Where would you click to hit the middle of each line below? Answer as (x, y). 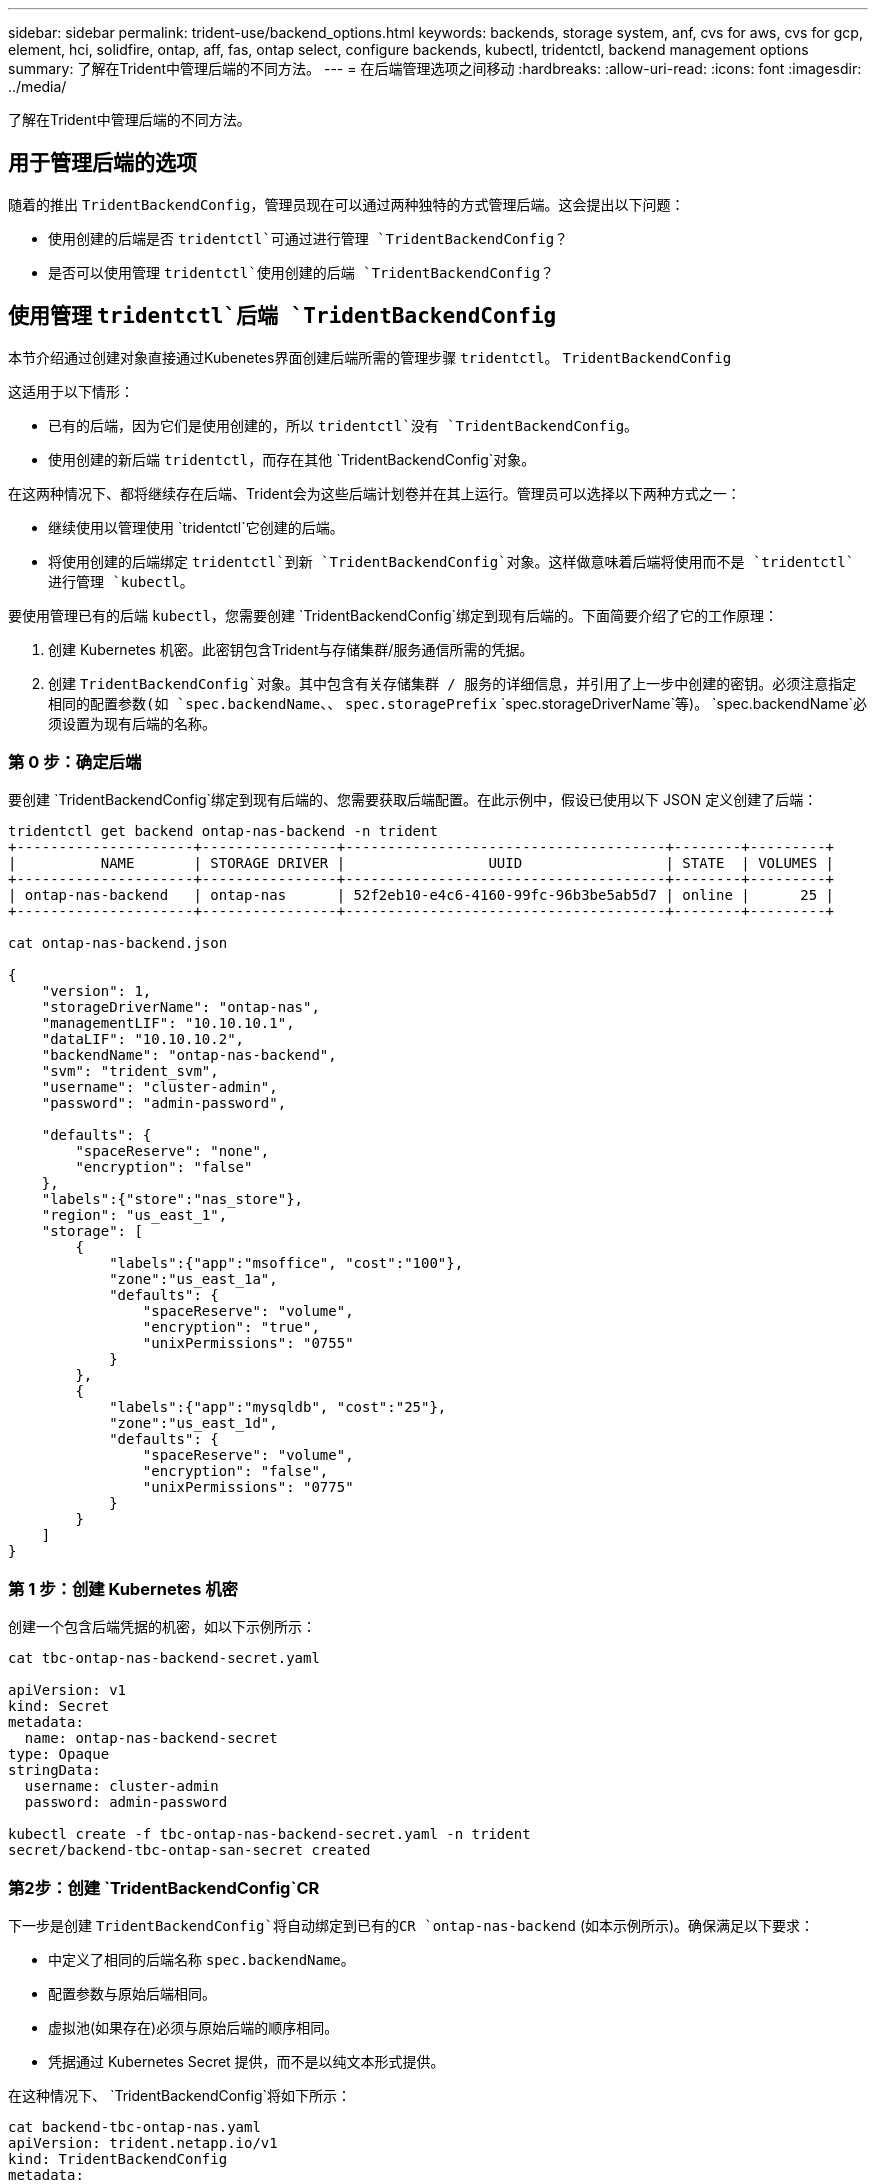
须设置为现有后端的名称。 (132, 723)
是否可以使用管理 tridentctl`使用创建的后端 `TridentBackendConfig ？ (301, 272)
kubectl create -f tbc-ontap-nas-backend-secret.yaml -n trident (269, 1834)
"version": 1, (96, 991)
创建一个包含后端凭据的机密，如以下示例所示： (162, 1627)
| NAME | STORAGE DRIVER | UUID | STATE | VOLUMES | (421, 863)
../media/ (37, 86)
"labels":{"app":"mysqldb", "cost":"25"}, (278, 1407)
